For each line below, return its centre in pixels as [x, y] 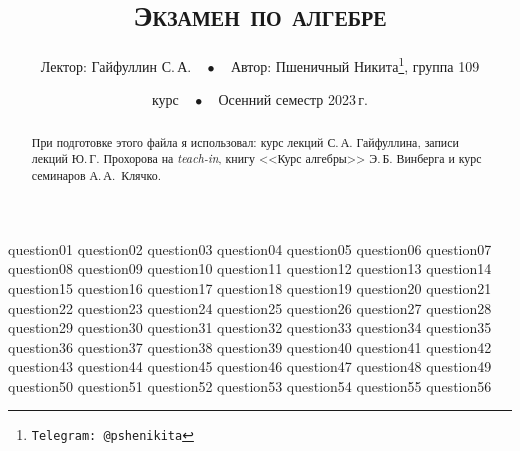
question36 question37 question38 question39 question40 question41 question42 [250, 346]
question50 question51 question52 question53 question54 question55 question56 [250, 385]
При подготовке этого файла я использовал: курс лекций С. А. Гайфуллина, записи [245, 141]
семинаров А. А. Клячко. [96, 175]
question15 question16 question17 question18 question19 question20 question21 [250, 287]
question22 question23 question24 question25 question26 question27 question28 [250, 307]
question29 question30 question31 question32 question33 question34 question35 [250, 327]
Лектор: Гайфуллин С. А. [116, 65]
